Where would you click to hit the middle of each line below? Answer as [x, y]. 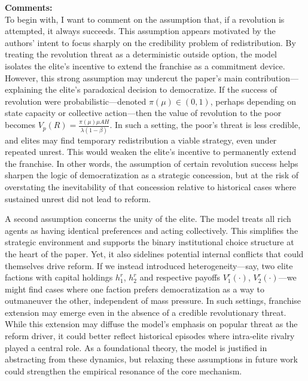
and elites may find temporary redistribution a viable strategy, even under [141, 140]
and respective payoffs [180, 277]
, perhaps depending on [253, 101]
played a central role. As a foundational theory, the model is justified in [136, 347]
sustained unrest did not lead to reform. [78, 198]
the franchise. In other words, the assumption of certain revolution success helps [152, 163]
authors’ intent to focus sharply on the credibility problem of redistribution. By [150, 42]
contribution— [272, 77]
